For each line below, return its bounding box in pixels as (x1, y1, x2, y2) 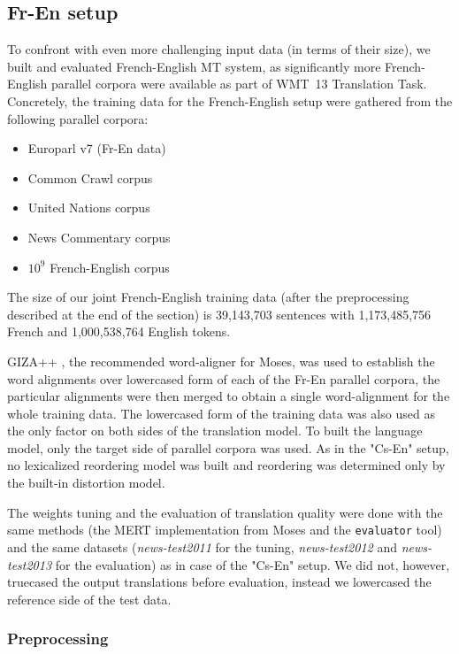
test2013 (7, 555, 52, 573)
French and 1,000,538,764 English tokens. (7, 322, 231, 341)
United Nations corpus (27, 198, 150, 217)
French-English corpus (50, 258, 170, 276)
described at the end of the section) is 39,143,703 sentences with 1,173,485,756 (7, 304, 432, 323)
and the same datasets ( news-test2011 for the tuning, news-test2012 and (7, 537, 397, 556)
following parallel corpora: (7, 109, 149, 127)
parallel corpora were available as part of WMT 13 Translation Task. (51, 74, 427, 93)
